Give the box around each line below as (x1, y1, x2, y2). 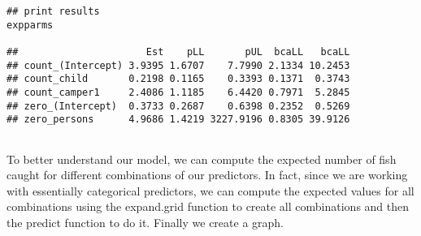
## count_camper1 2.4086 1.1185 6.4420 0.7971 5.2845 (7, 86, 350, 98)
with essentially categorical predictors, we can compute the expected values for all (7, 182, 414, 199)
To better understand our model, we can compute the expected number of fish (7, 150, 397, 167)
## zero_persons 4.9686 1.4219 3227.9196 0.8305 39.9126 (7, 114, 350, 126)
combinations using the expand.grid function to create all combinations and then (7, 198, 410, 215)
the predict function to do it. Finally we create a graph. (7, 213, 284, 230)
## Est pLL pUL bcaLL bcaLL (7, 45, 350, 58)
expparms (7, 19, 54, 31)
